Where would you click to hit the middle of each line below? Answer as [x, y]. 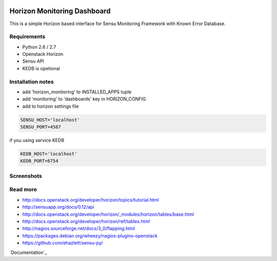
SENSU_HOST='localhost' [50, 120]
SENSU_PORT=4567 [41, 127]
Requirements [27, 37]
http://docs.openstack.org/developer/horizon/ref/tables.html [86, 221]
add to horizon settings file [51, 106]
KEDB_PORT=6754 [39, 161]
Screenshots [26, 176]
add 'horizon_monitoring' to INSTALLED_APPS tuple [77, 92]
